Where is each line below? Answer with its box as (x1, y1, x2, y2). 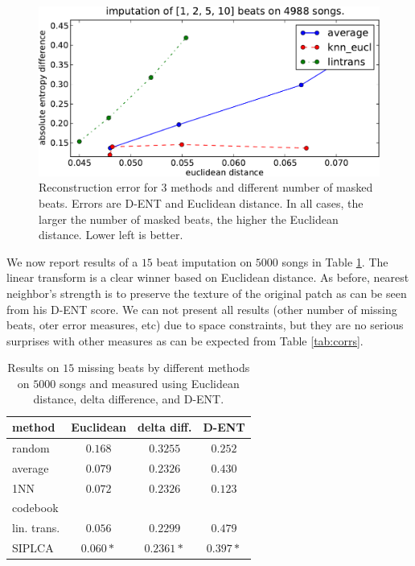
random (12, 439, 50, 456)
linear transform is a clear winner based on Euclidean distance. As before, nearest (6, 269, 409, 286)
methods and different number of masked (171, 179, 373, 196)
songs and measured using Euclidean (59, 374, 240, 391)
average (12, 459, 49, 476)
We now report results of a (6, 253, 138, 270)
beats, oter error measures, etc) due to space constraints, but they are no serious (6, 316, 404, 333)
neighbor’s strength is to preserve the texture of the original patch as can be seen (6, 284, 407, 301)
